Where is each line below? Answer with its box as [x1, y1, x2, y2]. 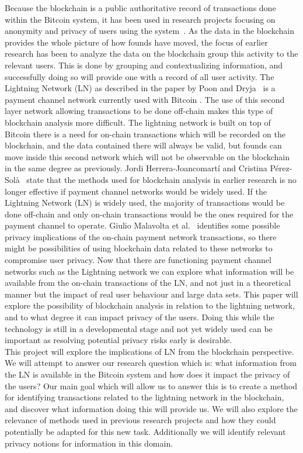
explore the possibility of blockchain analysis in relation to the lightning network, [5, 299, 295, 312]
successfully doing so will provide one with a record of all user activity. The [5, 70, 274, 82]
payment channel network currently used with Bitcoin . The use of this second [5, 93, 285, 105]
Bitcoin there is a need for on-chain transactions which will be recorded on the [5, 127, 285, 140]
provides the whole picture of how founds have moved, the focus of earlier [5, 36, 268, 48]
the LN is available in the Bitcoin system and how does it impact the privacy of [5, 368, 290, 380]
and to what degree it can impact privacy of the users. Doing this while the [5, 311, 274, 323]
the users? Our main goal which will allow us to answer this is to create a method [5, 379, 298, 392]
